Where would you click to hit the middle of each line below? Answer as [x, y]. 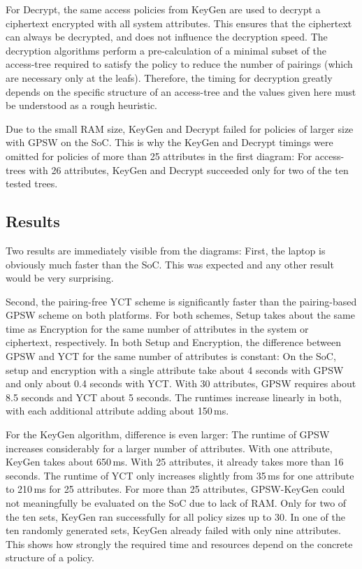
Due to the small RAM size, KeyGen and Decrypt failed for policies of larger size [180, 128]
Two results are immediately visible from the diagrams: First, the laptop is [166, 250]
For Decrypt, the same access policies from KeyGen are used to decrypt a [163, 9]
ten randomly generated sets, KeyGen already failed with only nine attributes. [174, 530]
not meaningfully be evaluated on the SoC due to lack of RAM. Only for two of [176, 503]
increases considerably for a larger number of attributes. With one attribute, [169, 448]
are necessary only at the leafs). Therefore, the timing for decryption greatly [169, 77]
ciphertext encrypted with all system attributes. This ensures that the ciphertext [179, 23]
